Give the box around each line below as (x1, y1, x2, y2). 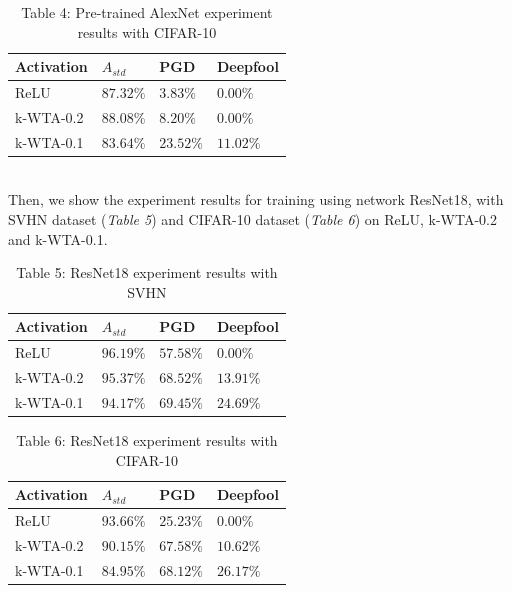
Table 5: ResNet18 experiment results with (16, 262, 278, 283)
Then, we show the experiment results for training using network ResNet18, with (8, 189, 504, 210)
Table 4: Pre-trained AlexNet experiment (21, 2, 273, 22)
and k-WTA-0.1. (8, 228, 108, 249)
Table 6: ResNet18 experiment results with (16, 430, 278, 450)
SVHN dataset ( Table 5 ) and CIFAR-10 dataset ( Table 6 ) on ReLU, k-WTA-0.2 (8, 209, 497, 229)
